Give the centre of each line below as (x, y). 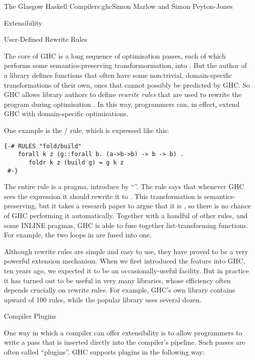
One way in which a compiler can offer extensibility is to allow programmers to (123, 332)
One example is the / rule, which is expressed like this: (87, 130)
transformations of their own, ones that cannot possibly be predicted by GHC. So (127, 84)
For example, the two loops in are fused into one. (78, 235)
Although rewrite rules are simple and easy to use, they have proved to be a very (126, 251)
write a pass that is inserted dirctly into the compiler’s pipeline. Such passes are (125, 342)
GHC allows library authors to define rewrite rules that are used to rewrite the (123, 94)
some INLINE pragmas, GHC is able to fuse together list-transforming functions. (126, 225)
